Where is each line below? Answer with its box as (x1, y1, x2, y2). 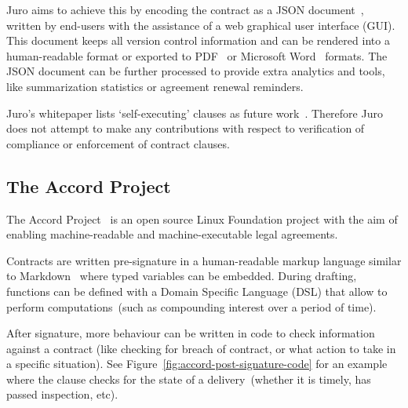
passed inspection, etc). (6, 386, 118, 403)
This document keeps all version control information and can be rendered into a (6, 32, 390, 49)
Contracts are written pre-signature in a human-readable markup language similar (6, 252, 402, 268)
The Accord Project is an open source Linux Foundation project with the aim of (6, 210, 398, 227)
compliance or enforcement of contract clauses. (6, 135, 230, 151)
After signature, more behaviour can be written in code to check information (6, 325, 375, 341)
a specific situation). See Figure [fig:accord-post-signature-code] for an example (6, 355, 388, 372)
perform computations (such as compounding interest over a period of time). (6, 298, 377, 315)
